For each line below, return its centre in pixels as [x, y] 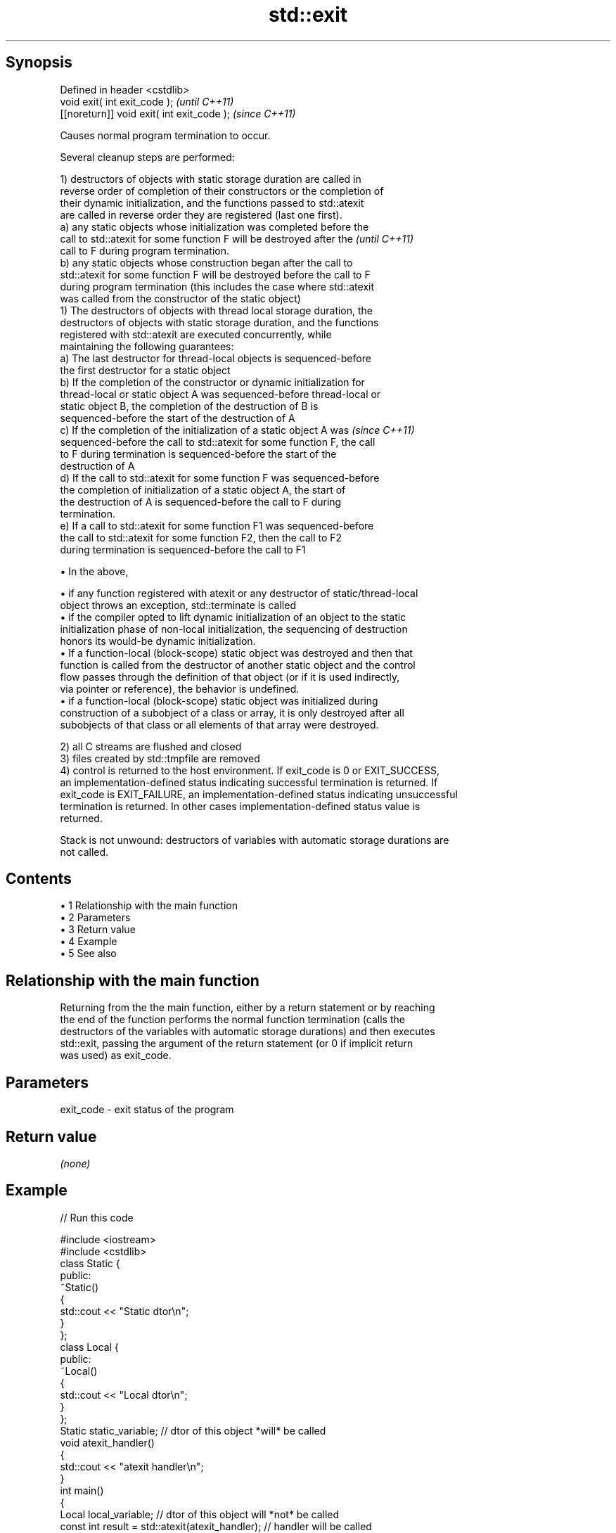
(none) [75, 1163]
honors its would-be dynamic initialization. [158, 641]
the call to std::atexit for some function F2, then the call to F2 [201, 537]
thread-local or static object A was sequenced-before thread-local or [220, 394]
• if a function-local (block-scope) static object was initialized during [219, 700]
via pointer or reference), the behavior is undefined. [180, 688]
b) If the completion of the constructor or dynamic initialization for [212, 382]
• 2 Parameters [95, 918]
